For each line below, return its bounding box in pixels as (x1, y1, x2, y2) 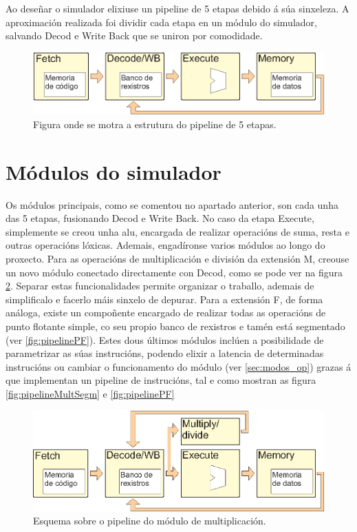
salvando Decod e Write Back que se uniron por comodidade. (6, 28, 263, 43)
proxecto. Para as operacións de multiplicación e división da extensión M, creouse (6, 252, 349, 266)
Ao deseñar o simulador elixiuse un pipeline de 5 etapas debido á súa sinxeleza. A (6, 1, 349, 15)
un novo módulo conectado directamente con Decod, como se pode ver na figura (6, 265, 343, 279)
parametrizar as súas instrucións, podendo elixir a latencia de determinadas (6, 346, 324, 360)
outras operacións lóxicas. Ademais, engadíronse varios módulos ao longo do (6, 238, 325, 252)
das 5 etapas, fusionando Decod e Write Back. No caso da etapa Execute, (6, 211, 314, 225)
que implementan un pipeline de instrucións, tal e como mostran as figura (6, 373, 316, 387)
